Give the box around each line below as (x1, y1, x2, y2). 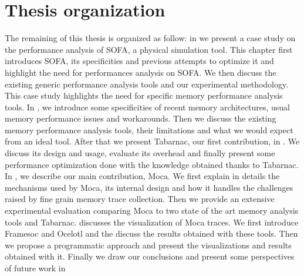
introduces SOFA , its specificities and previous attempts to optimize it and (5, 55, 274, 67)
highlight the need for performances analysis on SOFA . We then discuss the (5, 66, 276, 78)
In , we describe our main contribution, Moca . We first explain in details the (5, 170, 280, 182)
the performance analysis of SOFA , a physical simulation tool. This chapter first (5, 43, 293, 55)
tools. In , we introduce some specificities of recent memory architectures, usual (5, 100, 290, 113)
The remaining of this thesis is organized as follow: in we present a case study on (5, 32, 296, 44)
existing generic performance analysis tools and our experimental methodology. (5, 78, 289, 90)
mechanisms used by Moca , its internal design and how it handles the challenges (5, 181, 293, 193)
